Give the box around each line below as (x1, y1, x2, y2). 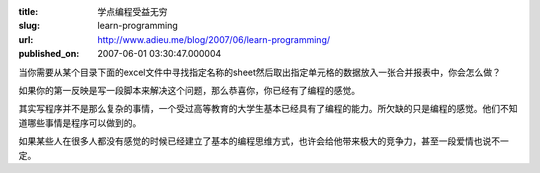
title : (18, 6, 39, 17)
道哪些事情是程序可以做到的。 (18, 116, 142, 129)
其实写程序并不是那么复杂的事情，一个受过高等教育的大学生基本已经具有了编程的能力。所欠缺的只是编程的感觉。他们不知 (18, 103, 518, 115)
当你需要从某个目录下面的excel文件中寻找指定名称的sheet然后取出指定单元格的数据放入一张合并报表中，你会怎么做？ (18, 66, 502, 78)
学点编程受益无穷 (97, 6, 168, 17)
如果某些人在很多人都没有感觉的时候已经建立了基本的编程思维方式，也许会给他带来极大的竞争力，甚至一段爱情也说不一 (18, 135, 509, 147)
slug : (18, 20, 40, 32)
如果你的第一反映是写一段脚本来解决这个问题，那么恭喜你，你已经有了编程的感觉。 (18, 84, 360, 96)
